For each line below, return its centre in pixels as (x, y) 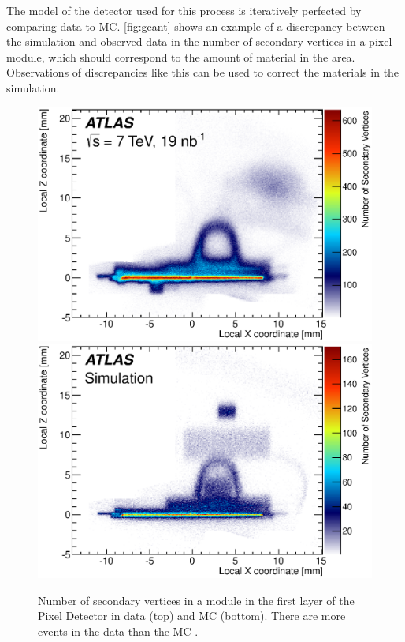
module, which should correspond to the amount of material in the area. (181, 56)
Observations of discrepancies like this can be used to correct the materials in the (203, 72)
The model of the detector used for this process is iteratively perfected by (184, 10)
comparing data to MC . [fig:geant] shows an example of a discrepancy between (196, 26)
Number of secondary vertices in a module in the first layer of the (196, 600)
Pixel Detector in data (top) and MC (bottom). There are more (192, 616)
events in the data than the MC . (118, 631)
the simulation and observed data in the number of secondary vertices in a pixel (199, 41)
